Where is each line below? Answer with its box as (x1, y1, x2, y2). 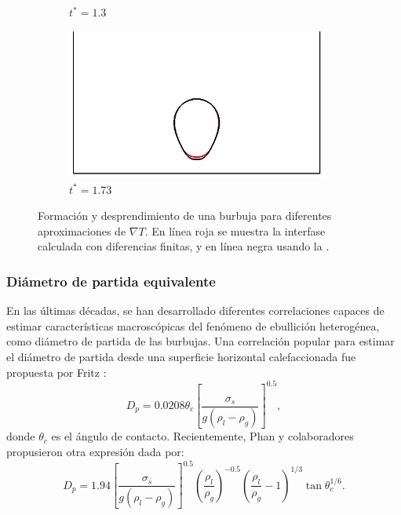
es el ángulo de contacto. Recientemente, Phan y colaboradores (51, 428, 354, 444)
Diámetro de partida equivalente (6, 271, 216, 290)
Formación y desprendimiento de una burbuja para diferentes (38, 207, 332, 224)
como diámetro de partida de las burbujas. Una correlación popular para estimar (6, 333, 395, 349)
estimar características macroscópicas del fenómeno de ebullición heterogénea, (6, 317, 380, 334)
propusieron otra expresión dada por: (6, 444, 184, 460)
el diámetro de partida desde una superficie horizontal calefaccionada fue (6, 348, 356, 364)
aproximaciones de (38, 222, 126, 239)
